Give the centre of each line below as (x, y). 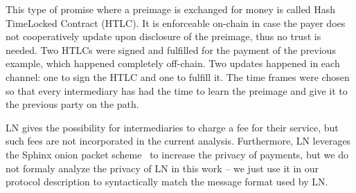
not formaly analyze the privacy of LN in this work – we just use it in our (162, 168)
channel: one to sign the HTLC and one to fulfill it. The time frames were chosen (178, 76)
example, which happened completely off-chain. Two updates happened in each (173, 63)
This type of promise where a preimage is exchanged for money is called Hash (171, 9)
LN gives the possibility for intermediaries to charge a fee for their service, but (172, 127)
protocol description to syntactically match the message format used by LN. (167, 182)
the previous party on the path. (72, 104)
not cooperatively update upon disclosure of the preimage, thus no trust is (163, 36)
